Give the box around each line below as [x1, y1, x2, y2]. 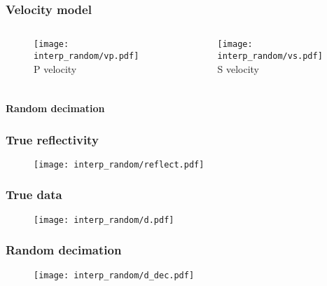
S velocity [217, 61, 259, 76]
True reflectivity [6, 130, 99, 148]
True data [6, 186, 62, 203]
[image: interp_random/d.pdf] [34, 214, 174, 225]
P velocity [34, 61, 77, 76]
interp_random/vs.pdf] [217, 50, 323, 61]
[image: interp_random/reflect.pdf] [34, 159, 204, 170]
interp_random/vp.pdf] [34, 50, 139, 61]
